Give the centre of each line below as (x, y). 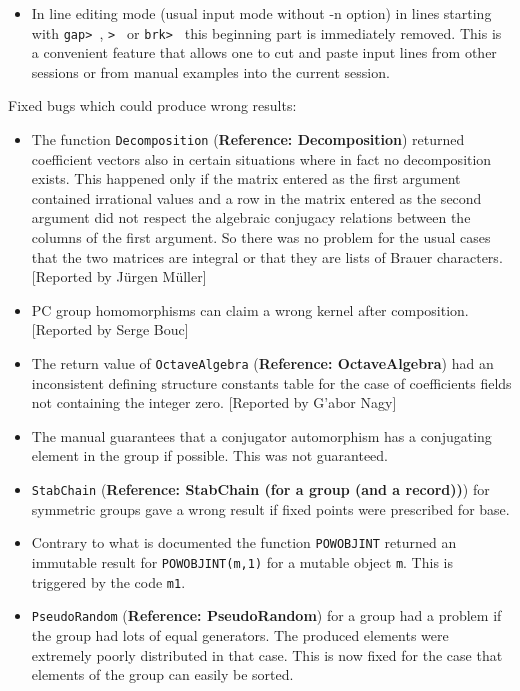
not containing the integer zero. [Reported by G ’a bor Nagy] (214, 402)
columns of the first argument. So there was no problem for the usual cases (261, 237)
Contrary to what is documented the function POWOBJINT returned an (244, 542)
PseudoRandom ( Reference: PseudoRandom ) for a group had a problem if (266, 615)
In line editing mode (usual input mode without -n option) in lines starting (261, 13)
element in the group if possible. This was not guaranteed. (210, 455)
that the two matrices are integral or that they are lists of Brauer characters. (267, 256)
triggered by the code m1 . (108, 581)
